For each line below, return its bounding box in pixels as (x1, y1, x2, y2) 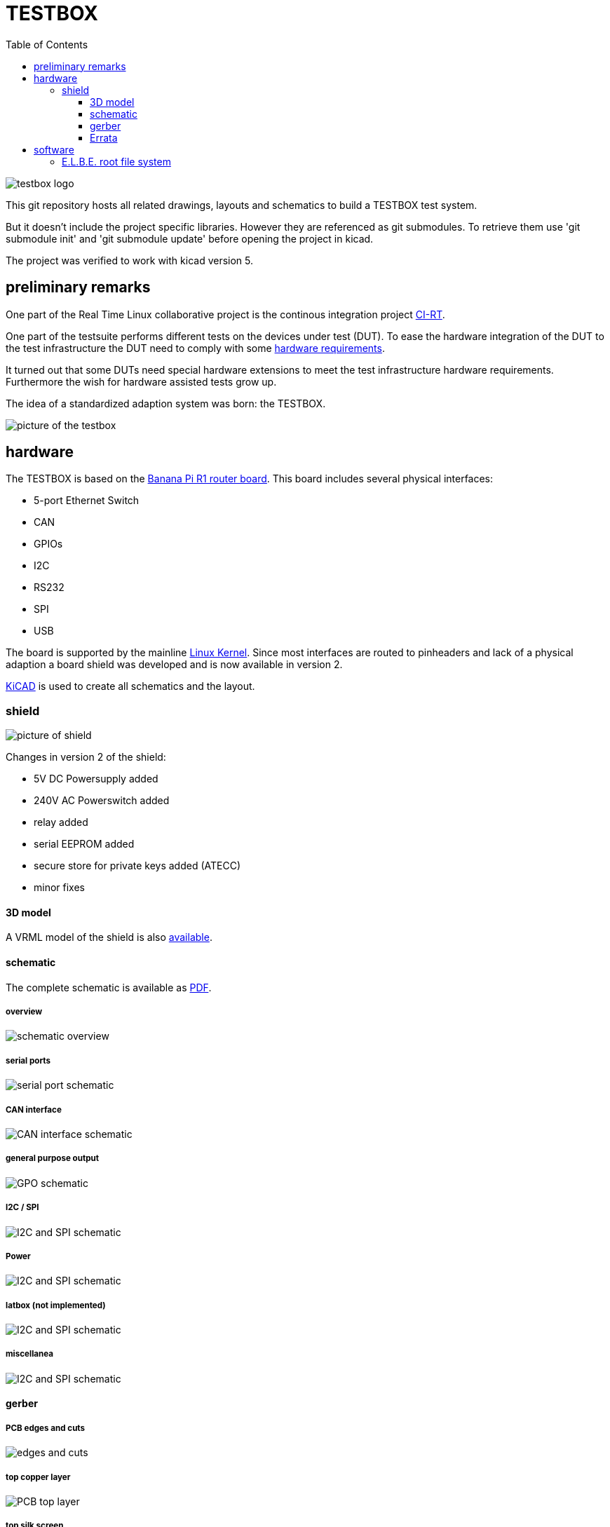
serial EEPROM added (34, 838, 135, 850)
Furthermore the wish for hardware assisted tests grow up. (6, 375, 277, 388)
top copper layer (6, 1472, 71, 1482)
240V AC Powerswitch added (34, 794, 170, 807)
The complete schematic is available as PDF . (6, 981, 212, 993)
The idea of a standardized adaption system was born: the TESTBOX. (6, 397, 326, 409)
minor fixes (34, 881, 85, 894)
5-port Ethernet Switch (34, 494, 140, 507)
